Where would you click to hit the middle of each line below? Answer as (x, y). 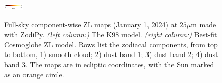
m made (204, 24)
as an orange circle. (34, 74)
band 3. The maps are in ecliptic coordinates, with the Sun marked (109, 64)
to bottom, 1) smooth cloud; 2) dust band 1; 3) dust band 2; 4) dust (111, 54)
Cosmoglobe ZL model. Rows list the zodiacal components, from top (111, 44)
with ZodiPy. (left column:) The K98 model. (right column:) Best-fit (111, 34)
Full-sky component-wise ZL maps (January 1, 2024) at (91, 24)
